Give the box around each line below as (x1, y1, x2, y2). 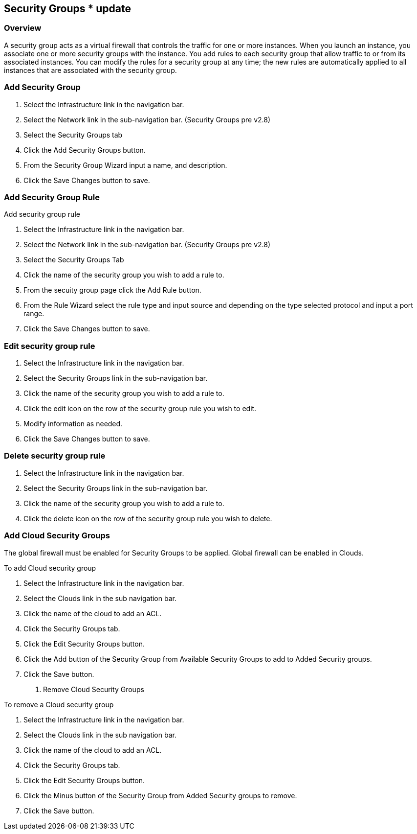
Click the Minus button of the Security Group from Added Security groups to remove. (23, 791, 297, 800)
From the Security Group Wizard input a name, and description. (23, 161, 227, 169)
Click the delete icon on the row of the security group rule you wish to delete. (23, 514, 272, 523)
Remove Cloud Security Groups (43, 685, 144, 694)
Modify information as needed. (23, 419, 123, 428)
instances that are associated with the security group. (4, 66, 177, 74)
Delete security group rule (4, 451, 106, 461)
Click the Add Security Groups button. (23, 145, 146, 154)
